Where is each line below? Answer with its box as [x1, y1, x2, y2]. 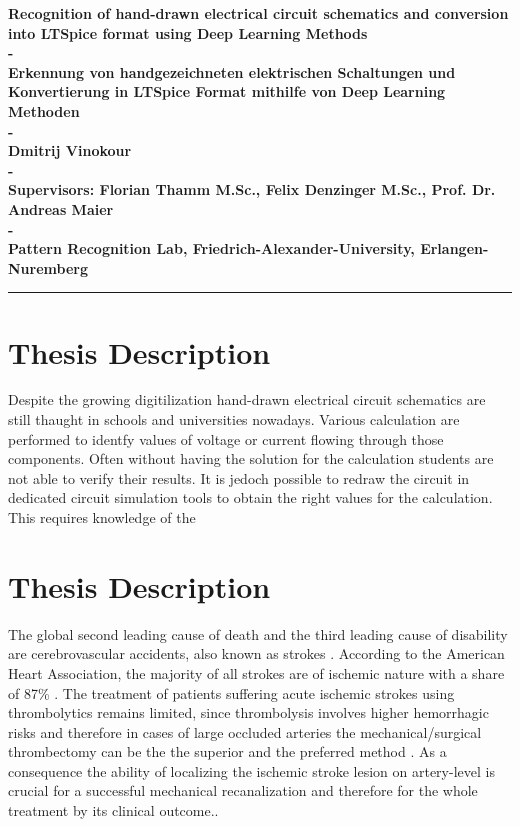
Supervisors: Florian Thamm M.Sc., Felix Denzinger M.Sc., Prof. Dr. [8, 179, 496, 200]
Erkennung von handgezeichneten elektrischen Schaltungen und [8, 61, 456, 82]
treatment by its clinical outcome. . [8, 800, 219, 821]
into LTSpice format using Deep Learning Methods [8, 22, 368, 43]
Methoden [8, 100, 80, 121]
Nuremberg [8, 257, 88, 278]
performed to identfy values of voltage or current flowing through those [8, 428, 444, 449]
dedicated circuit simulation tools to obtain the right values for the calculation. [8, 487, 493, 508]
